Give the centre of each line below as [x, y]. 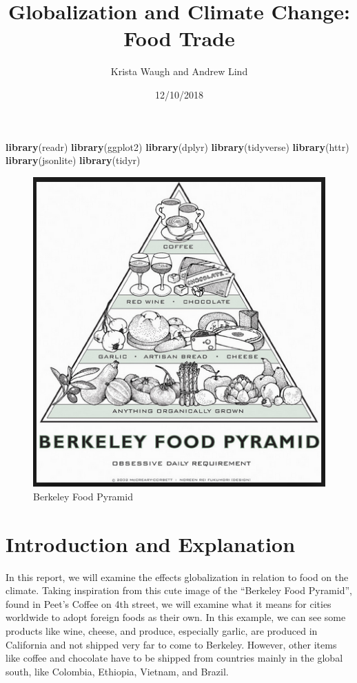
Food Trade [179, 38]
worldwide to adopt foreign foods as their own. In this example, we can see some [176, 617]
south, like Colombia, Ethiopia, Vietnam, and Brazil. [117, 671]
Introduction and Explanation [151, 543]
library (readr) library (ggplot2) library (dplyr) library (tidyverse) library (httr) [177, 146]
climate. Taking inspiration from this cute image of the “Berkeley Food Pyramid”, [179, 590]
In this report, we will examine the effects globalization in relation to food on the [177, 577]
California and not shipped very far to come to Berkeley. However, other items [171, 644]
